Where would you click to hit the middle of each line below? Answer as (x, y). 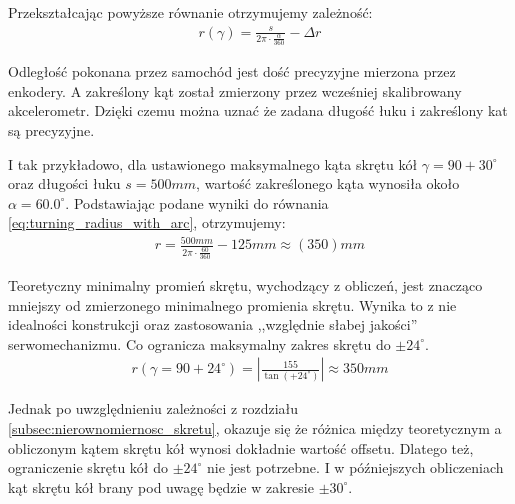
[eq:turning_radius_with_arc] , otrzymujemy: (147, 222)
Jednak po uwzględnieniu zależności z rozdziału (153, 408)
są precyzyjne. (51, 129)
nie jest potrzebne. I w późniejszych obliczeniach (355, 467)
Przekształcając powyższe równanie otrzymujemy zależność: (190, 12)
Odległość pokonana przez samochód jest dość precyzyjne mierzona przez (232, 71)
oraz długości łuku (64, 183)
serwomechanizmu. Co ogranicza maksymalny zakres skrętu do (199, 343)
